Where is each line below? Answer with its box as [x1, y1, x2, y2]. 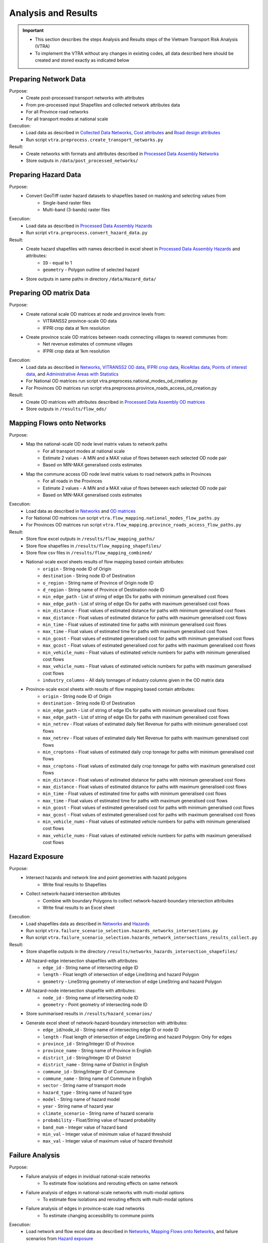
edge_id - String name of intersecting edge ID [43, 965, 138, 971]
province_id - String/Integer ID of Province [43, 1041, 134, 1047]
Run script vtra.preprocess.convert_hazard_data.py [26, 230, 148, 236]
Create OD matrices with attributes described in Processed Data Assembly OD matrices [26, 399, 205, 405]
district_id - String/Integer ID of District [43, 1055, 132, 1061]
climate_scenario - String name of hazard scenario [43, 1110, 154, 1116]
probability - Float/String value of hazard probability [43, 1117, 156, 1123]
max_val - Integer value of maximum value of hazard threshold [43, 1138, 173, 1144]
